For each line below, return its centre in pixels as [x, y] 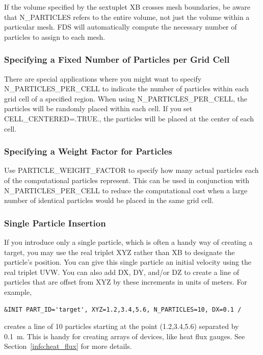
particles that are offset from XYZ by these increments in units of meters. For [126, 282]
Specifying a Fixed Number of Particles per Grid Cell [117, 59]
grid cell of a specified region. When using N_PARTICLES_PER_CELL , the [126, 98]
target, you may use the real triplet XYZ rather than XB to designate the [120, 252]
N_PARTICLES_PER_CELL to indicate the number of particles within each [127, 88]
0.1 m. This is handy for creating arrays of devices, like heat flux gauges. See [125, 336]
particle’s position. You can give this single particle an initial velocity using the [128, 262]
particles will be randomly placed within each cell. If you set [98, 108]
